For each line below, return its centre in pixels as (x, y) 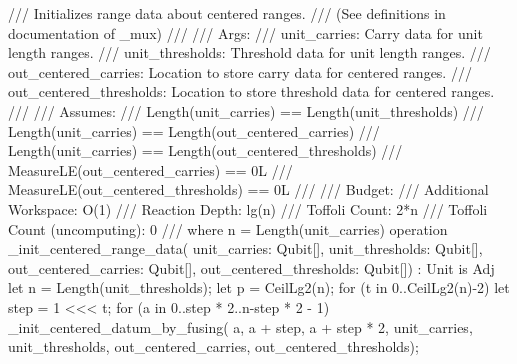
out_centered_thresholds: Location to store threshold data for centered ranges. (251, 91)
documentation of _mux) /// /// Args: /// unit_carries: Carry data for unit (245, 32)
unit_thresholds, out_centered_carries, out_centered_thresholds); (213, 346)
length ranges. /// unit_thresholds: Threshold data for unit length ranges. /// (249, 52)
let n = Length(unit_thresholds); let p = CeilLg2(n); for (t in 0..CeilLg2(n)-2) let (259, 287)
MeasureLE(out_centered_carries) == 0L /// (150, 169)
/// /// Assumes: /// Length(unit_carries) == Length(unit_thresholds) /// (246, 110)
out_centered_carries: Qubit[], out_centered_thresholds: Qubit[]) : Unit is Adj (251, 267)
